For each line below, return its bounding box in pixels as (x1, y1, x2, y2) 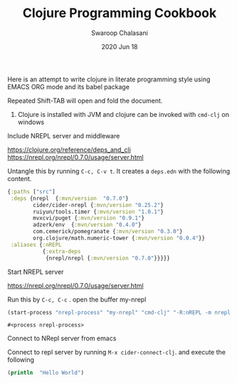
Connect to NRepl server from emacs (7, 334, 117, 343)
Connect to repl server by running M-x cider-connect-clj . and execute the (7, 348, 226, 357)
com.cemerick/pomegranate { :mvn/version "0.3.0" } (33, 228, 183, 235)
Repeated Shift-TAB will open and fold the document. (7, 96, 163, 105)
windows (17, 118, 45, 126)
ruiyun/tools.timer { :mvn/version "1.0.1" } (33, 208, 164, 215)
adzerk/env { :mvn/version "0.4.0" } (33, 221, 142, 229)
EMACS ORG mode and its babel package (7, 82, 130, 91)
